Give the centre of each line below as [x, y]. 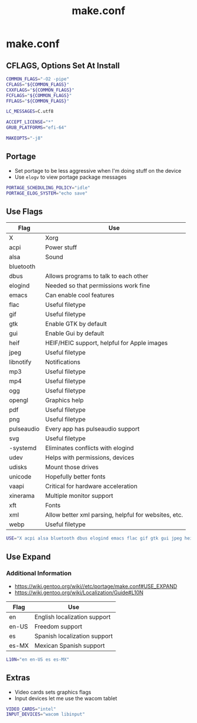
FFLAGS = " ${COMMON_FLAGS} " [38, 101]
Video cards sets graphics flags [53, 692]
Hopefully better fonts [75, 477]
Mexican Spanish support [69, 645]
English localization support [72, 617]
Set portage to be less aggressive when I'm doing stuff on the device [98, 170]
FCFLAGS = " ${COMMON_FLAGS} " [39, 95]
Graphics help [64, 400]
